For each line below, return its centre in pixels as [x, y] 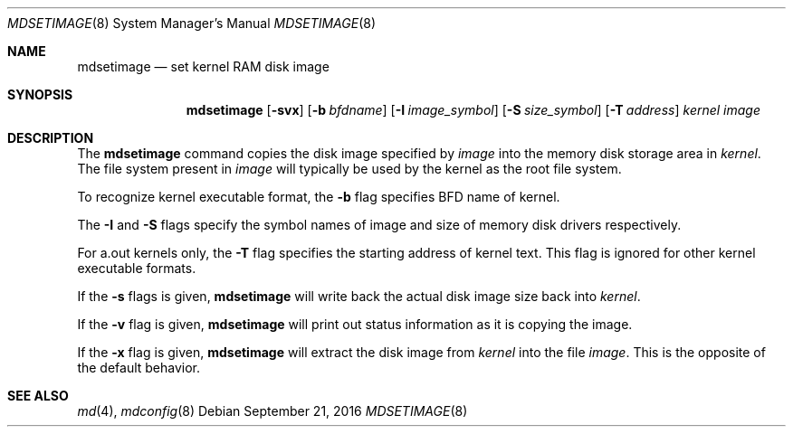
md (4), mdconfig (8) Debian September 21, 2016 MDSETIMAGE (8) [272, 411]
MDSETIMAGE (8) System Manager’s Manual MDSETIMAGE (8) [192, 23]
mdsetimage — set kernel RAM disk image [203, 66]
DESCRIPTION [51, 138]
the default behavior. [139, 368]
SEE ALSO [38, 396]
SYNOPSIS [40, 94]
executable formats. [137, 268]
